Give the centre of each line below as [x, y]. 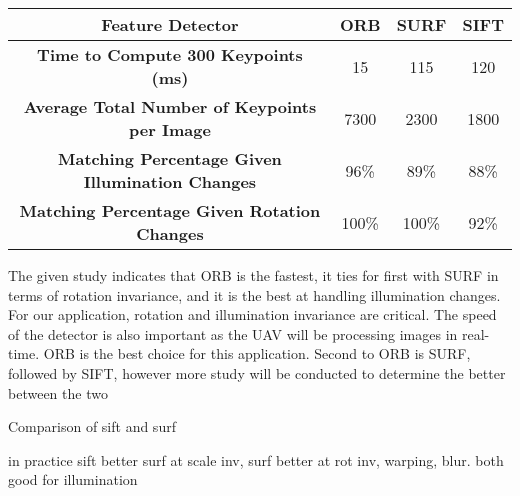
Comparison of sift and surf [92, 426]
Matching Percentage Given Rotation [170, 210]
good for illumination [73, 479]
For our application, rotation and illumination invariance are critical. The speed [252, 314]
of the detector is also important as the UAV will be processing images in [233, 333]
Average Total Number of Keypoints [170, 106]
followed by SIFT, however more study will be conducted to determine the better [257, 372]
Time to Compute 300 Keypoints [170, 54]
